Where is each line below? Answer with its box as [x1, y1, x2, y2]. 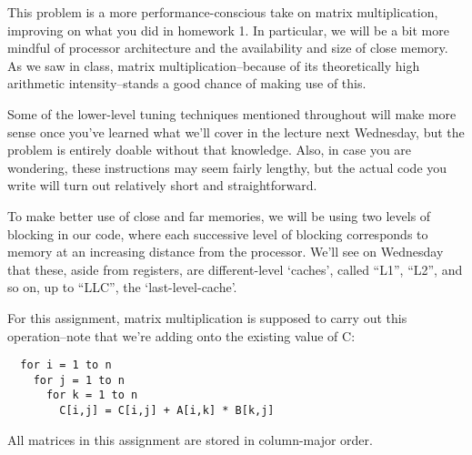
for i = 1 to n [20, 359, 112, 372]
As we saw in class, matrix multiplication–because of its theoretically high [7, 56, 420, 75]
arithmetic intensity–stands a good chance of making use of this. [7, 74, 367, 93]
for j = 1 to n [33, 373, 125, 387]
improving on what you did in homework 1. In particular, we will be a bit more [7, 20, 449, 39]
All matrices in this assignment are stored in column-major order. [7, 430, 373, 449]
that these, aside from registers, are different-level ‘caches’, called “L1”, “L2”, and [7, 259, 463, 278]
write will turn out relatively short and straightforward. [7, 176, 317, 195]
